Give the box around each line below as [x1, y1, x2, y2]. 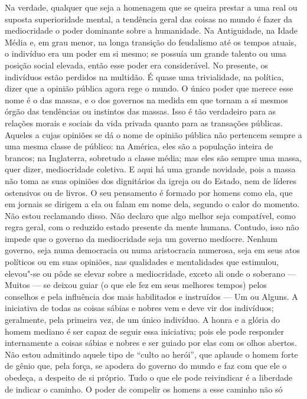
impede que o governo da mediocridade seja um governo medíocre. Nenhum [5, 232, 277, 244]
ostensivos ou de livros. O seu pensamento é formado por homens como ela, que [5, 186, 293, 198]
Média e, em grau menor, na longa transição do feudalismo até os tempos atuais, [5, 35, 296, 48]
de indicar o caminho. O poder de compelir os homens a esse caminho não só [5, 382, 283, 395]
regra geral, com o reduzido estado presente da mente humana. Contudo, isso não [5, 221, 299, 233]
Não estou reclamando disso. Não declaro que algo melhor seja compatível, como [5, 209, 296, 221]
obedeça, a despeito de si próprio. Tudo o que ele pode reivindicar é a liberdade [5, 371, 293, 383]
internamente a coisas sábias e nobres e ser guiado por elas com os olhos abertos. [5, 336, 297, 349]
